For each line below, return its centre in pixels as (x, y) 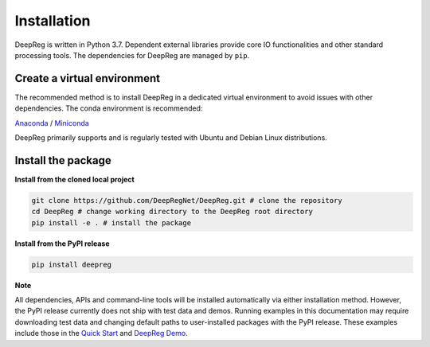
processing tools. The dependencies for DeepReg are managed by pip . (132, 55)
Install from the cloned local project (74, 179)
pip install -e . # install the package (111, 222)
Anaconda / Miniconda (52, 123)
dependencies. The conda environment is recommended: (109, 108)
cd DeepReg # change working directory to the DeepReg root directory (172, 212)
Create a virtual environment (88, 78)
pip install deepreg (71, 264)
